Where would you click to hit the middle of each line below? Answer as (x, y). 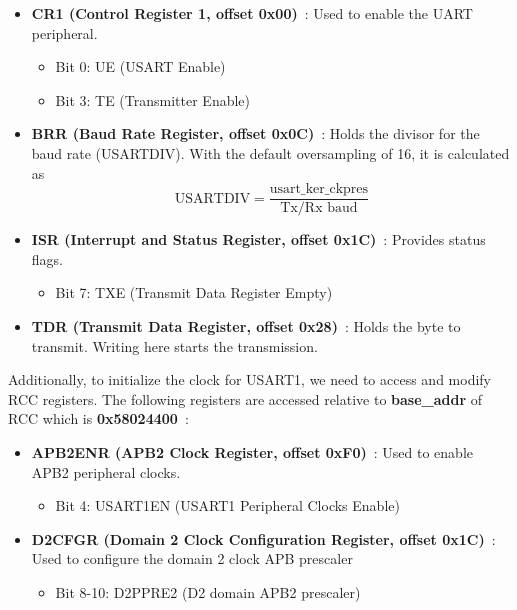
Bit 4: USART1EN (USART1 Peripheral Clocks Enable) (227, 505)
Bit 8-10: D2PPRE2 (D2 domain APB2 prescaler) (208, 591)
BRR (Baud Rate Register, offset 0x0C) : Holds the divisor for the (255, 133)
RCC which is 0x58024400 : (98, 418)
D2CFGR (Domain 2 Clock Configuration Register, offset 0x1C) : (263, 538)
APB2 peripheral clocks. (106, 471)
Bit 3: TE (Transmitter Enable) (153, 99)
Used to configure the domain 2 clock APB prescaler (192, 558)
